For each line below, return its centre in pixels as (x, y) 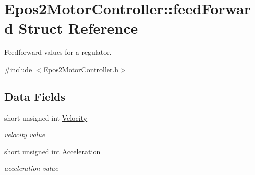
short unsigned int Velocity (46, 117)
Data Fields (35, 96)
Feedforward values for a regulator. (58, 52)
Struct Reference (78, 28)
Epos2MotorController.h (81, 69)
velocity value (25, 134)
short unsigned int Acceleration (52, 151)
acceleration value (31, 168)
